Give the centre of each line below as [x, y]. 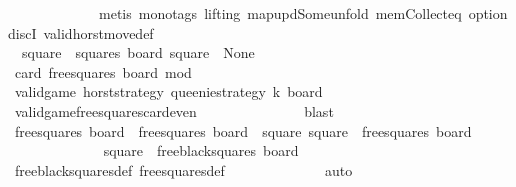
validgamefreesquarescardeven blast [174, 110]
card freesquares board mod [103, 71]
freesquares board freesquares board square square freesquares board [243, 130]
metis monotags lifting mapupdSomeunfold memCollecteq [280, 13]
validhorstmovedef [98, 32]
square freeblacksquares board [201, 150]
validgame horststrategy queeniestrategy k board [168, 91]
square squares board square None [138, 52]
